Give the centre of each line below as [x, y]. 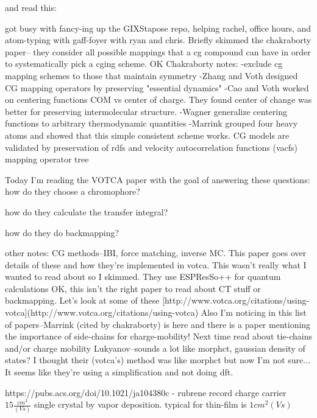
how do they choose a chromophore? [73, 191]
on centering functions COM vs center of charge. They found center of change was [158, 99]
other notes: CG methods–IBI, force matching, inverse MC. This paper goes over [156, 253]
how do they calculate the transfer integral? [87, 211]
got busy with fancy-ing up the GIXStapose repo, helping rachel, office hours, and [158, 28]
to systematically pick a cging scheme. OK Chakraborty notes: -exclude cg [144, 64]
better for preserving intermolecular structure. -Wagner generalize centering [146, 111]
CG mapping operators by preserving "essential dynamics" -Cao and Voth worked [157, 87]
